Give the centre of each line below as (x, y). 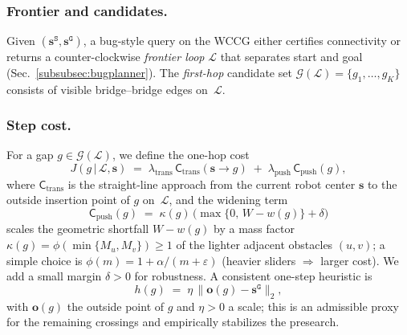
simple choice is (45, 260)
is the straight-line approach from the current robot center (212, 184)
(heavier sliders (259, 260)
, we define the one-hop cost (181, 155)
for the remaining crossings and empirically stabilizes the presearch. (173, 322)
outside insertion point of (68, 200)
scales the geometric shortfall (78, 229)
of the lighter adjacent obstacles (254, 245)
